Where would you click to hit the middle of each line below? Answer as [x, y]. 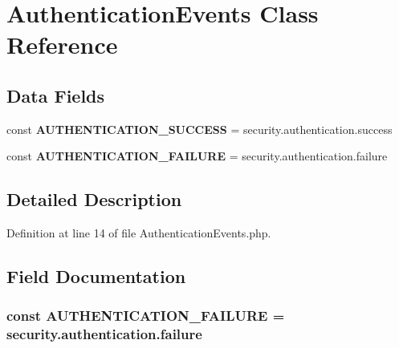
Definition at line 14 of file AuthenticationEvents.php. [139, 233]
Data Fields [56, 95]
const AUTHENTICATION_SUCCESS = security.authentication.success [199, 129]
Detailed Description [94, 199]
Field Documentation [96, 276]
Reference [62, 45]
